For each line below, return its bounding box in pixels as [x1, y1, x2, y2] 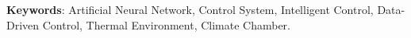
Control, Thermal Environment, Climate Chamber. [42, 16, 290, 33]
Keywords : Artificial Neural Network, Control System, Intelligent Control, [6, 2, 374, 17]
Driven [6, 16, 40, 33]
